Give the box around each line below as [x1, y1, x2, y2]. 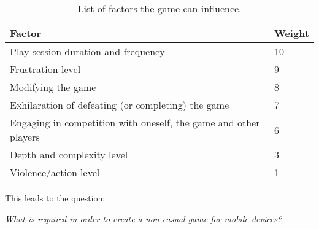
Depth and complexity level [10, 147, 128, 161]
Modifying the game [10, 80, 96, 94]
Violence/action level [10, 165, 100, 179]
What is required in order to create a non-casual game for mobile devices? [5, 212, 282, 225]
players [10, 130, 40, 144]
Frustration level [10, 62, 81, 76]
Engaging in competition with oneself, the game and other [10, 115, 260, 130]
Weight [274, 26, 309, 40]
